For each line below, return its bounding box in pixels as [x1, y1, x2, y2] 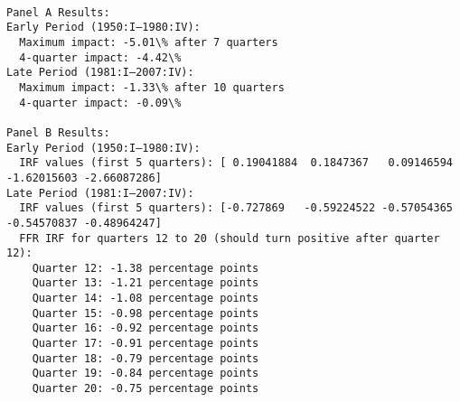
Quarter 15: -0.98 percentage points [32, 306, 259, 320]
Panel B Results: [6, 126, 110, 139]
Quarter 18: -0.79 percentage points [32, 351, 259, 365]
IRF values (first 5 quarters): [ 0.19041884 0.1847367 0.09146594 [19, 156, 453, 170]
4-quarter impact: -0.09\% [19, 96, 182, 109]
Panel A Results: [6, 5, 110, 19]
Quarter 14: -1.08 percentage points [32, 292, 259, 305]
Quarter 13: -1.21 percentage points [32, 276, 259, 290]
